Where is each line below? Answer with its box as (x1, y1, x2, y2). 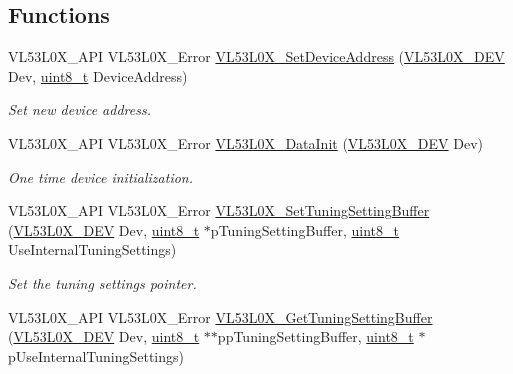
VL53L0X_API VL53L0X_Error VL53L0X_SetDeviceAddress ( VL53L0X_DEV (8, 46, 505, 67)
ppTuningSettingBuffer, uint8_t (217, 326, 414, 347)
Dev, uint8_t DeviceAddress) (8, 65, 188, 86)
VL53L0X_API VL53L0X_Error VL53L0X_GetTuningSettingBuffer (8, 306, 433, 327)
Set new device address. (8, 99, 151, 120)
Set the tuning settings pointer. (8, 272, 197, 293)
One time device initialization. (8, 166, 194, 187)
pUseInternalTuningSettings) (8, 345, 185, 366)
